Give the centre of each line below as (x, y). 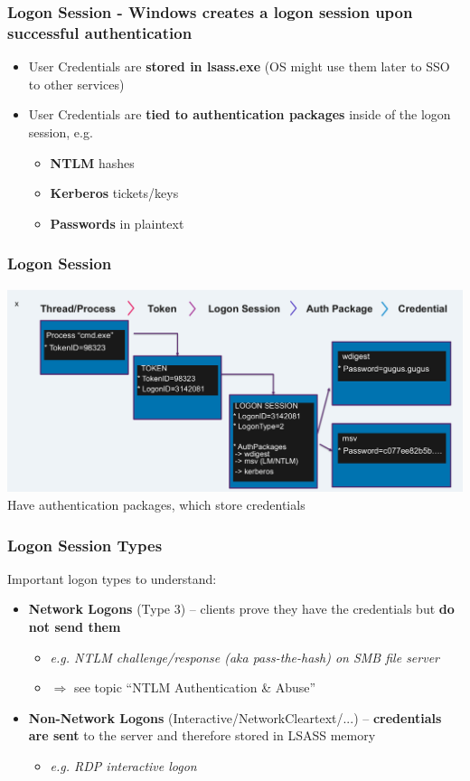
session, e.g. (61, 132)
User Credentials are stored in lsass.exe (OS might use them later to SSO (239, 66)
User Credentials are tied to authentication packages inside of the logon (240, 114)
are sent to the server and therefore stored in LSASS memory (202, 735)
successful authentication (100, 32)
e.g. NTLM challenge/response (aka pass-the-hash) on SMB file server (245, 657)
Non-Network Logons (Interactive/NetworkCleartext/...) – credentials (235, 717)
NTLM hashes (92, 162)
